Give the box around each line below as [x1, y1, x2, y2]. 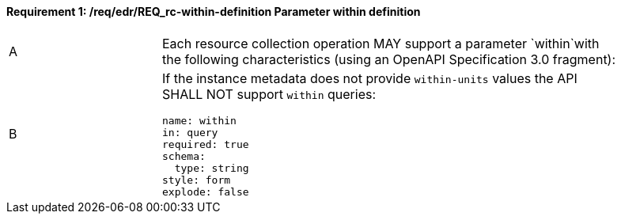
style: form [162, 173, 231, 186]
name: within [162, 114, 237, 127]
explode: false [162, 185, 249, 198]
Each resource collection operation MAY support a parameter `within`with [162, 35, 600, 51]
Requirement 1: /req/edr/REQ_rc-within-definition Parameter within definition [6, 5, 421, 18]
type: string [174, 161, 249, 174]
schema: [162, 150, 206, 162]
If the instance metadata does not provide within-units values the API [162, 70, 577, 86]
